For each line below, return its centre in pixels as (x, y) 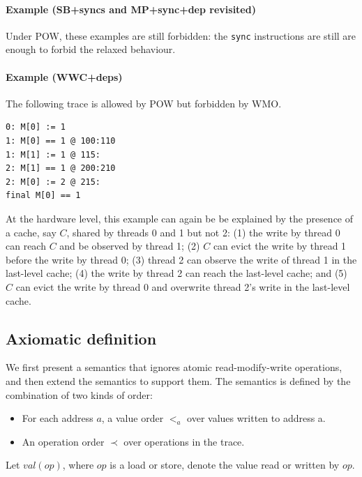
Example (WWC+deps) (64, 76)
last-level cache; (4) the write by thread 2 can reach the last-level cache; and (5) (176, 273)
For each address (58, 418)
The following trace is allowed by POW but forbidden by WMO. (144, 103)
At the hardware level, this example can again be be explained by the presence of (180, 218)
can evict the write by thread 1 (280, 246)
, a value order (133, 418)
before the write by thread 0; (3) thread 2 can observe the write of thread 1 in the (181, 259)
